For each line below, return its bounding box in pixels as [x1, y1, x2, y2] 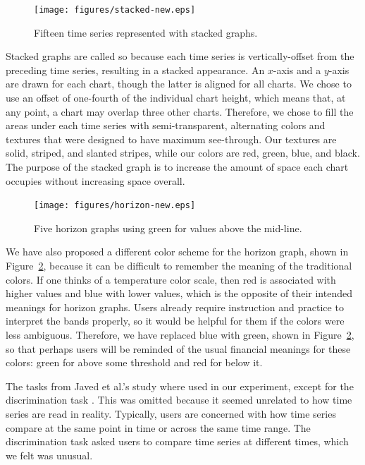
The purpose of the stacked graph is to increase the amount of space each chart [6, 159, 349, 174]
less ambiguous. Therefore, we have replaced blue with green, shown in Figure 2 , [6, 327, 354, 342]
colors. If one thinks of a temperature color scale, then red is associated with [6, 272, 336, 286]
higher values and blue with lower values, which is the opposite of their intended [6, 286, 352, 301]
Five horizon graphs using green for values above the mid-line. [34, 220, 302, 235]
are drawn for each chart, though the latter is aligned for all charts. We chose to [6, 76, 352, 91]
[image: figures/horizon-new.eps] [34, 200, 196, 211]
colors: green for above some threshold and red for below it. [6, 355, 263, 370]
